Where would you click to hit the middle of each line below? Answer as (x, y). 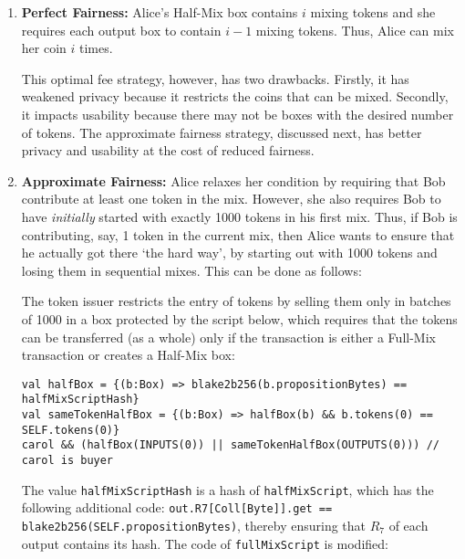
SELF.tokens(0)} (71, 430)
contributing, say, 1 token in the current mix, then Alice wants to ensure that (238, 234)
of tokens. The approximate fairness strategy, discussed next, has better (222, 132)
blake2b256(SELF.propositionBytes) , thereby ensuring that (193, 525)
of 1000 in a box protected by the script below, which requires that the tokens (239, 318)
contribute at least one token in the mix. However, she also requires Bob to (231, 199)
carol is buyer (67, 460)
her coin (44, 48)
